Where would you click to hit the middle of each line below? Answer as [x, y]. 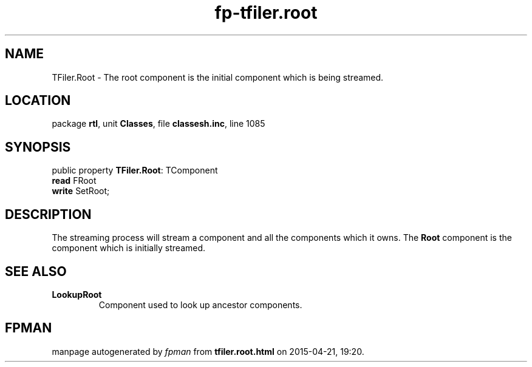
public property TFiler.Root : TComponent [135, 170]
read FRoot [74, 181]
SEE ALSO [36, 271]
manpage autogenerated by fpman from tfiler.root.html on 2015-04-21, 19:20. [208, 351]
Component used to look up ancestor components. [200, 305]
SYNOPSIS [38, 147]
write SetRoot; [81, 191]
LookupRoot [77, 294]
